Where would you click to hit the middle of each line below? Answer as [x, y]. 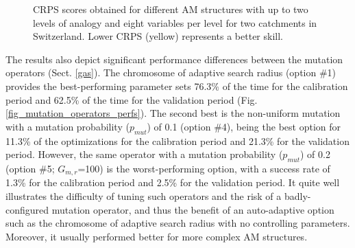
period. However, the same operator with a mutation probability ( [144, 154]
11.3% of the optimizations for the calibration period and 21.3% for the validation [177, 140]
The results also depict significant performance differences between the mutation [174, 59]
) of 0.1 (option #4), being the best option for [244, 126]
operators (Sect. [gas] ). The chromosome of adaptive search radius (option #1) [171, 72]
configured [27, 209]
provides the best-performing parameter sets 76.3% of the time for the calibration [177, 86]
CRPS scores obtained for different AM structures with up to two [171, 9]
